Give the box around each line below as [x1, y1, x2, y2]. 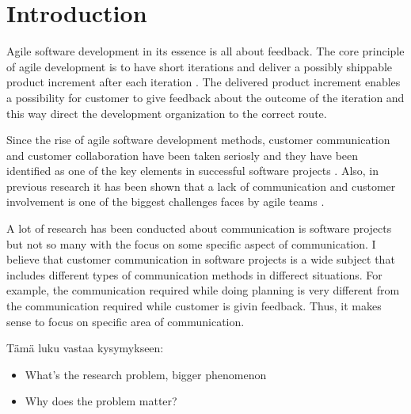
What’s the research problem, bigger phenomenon [25, 366, 267, 382]
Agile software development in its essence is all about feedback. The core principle [6, 43, 405, 59]
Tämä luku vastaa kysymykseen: [6, 340, 164, 356]
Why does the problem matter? [25, 393, 177, 409]
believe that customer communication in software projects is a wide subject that [6, 251, 395, 268]
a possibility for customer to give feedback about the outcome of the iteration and [6, 89, 405, 105]
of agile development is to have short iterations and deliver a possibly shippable [6, 58, 393, 74]
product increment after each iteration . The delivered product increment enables [6, 74, 401, 90]
